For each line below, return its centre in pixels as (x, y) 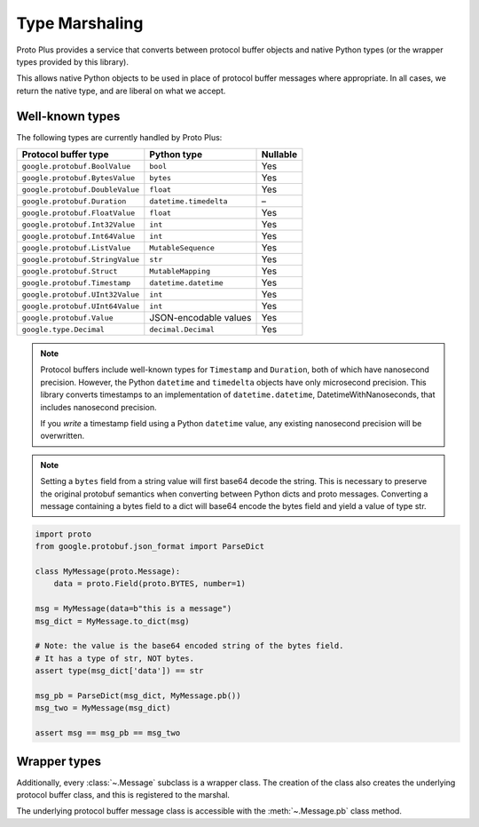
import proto (63, 534)
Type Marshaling (80, 23)
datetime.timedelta (188, 201)
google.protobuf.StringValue (81, 259)
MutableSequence (182, 247)
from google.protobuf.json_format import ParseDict (150, 547)
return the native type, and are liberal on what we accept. (121, 91)
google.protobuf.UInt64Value (81, 306)
